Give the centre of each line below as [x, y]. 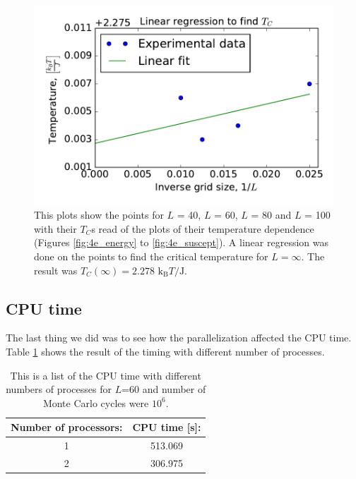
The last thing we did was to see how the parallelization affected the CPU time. [179, 338]
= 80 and [271, 215]
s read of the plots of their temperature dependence [203, 228]
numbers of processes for [59, 389]
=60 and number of [164, 389]
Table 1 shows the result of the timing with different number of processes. [165, 352]
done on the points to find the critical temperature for [151, 256]
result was [56, 270]
